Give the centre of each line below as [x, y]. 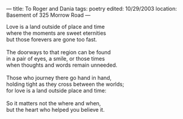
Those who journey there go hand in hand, [59, 78]
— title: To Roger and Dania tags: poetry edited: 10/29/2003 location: [92, 9]
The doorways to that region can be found [59, 52]
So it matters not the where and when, [54, 103]
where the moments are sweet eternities [56, 33]
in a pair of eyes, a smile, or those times [56, 59]
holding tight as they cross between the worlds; [65, 84]
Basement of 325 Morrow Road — [48, 15]
